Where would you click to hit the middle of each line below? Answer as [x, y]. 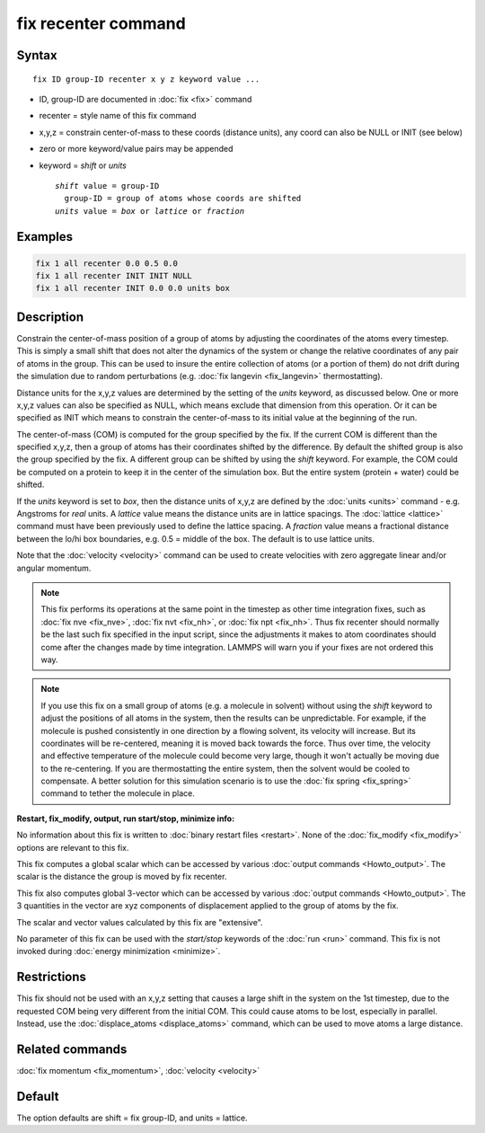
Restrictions [52, 977]
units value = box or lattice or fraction [150, 211]
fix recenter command [101, 23]
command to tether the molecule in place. [118, 793]
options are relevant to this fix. [73, 847]
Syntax [37, 55]
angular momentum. [54, 568]
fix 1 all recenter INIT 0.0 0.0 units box [133, 288]
